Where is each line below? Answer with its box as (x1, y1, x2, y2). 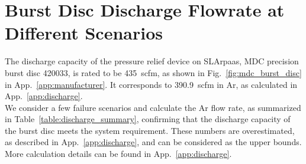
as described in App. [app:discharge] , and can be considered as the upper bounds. (5, 136, 302, 148)
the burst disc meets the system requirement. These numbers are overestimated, (5, 124, 295, 136)
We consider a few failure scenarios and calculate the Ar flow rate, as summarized (5, 101, 301, 113)
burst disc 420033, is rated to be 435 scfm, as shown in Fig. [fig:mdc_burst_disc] (5, 66, 302, 78)
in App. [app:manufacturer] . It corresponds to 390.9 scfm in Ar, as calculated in (5, 78, 298, 90)
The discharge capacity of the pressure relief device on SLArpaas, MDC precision (5, 55, 299, 67)
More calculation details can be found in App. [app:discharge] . (5, 147, 232, 160)
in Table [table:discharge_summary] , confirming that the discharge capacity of (5, 113, 291, 125)
